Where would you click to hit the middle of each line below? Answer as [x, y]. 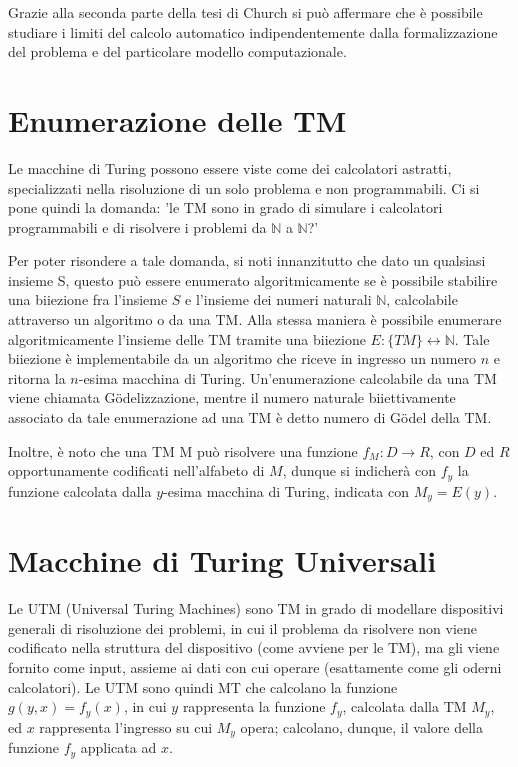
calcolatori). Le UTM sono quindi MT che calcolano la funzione [203, 686]
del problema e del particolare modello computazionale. [177, 51]
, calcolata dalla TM [404, 706]
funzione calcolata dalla [80, 490]
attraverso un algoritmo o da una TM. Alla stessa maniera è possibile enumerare [255, 319]
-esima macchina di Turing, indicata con [286, 490]
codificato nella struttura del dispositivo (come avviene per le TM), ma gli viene [254, 647]
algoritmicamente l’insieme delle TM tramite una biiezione [187, 338]
